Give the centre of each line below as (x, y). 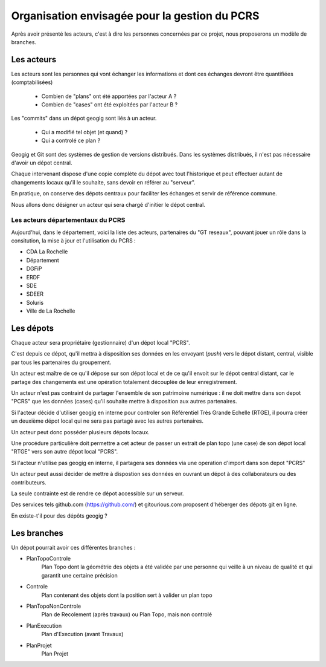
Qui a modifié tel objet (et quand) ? (85, 132)
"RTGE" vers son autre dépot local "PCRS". (65, 452)
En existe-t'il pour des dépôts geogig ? (59, 516)
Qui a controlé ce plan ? (71, 141)
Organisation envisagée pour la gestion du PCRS (135, 16)
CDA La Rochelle (47, 252)
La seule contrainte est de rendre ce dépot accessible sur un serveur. (97, 493)
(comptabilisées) (32, 82)
